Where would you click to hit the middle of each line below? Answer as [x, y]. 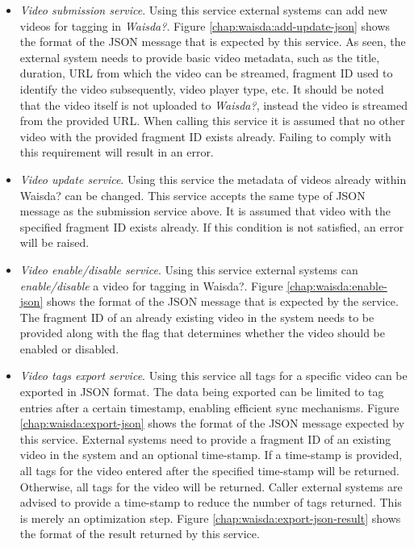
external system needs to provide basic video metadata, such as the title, [200, 57]
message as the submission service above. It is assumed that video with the [205, 211]
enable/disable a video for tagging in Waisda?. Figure [151, 285]
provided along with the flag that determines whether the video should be [202, 333]
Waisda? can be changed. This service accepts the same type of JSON [192, 195]
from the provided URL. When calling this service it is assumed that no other [212, 121]
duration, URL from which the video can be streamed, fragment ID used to [206, 73]
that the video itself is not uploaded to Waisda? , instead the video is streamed [213, 104]
